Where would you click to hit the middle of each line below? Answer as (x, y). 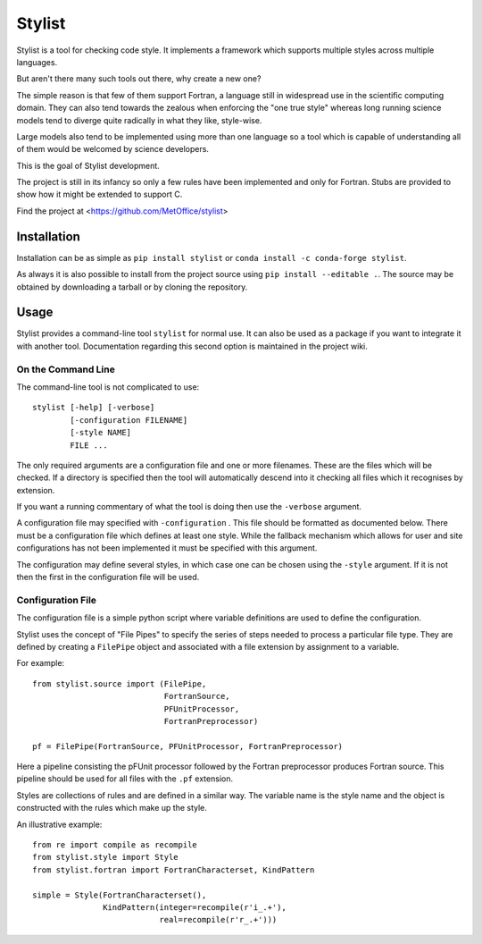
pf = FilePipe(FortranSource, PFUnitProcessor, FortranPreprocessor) (188, 746)
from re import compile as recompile (115, 845)
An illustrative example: (59, 824)
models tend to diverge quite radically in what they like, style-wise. (139, 120)
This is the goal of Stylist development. (88, 165)
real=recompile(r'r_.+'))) (218, 920)
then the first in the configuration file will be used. (108, 577)
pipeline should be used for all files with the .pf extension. (125, 779)
